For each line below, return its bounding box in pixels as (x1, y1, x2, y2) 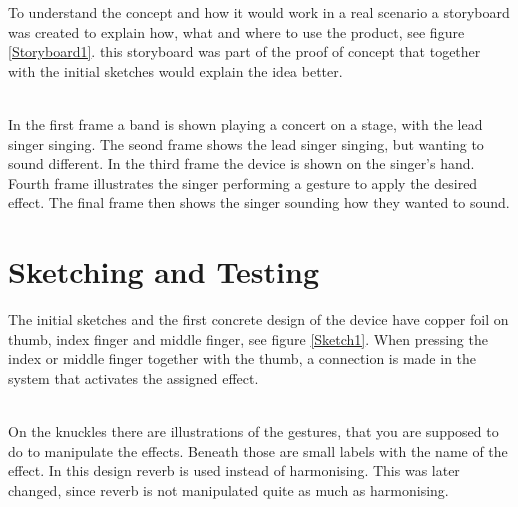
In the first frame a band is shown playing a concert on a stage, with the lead (8, 113, 483, 134)
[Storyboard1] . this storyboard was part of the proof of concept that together (8, 41, 481, 62)
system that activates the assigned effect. (8, 367, 259, 388)
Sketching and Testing (8, 251, 319, 292)
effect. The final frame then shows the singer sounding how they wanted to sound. (8, 192, 510, 213)
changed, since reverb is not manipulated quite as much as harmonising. (8, 479, 449, 500)
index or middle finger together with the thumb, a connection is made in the (8, 348, 477, 369)
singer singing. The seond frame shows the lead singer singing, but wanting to (8, 133, 484, 154)
